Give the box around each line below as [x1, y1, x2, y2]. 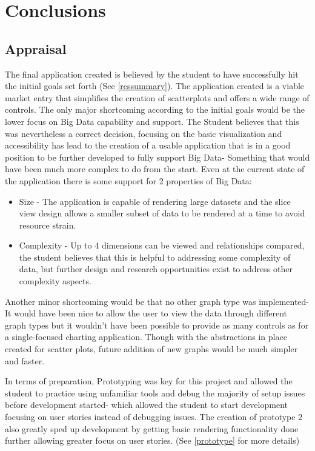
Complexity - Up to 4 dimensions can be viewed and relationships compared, [19, 239, 305, 252]
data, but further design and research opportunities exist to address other [19, 262, 293, 275]
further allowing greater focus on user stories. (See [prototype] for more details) [5, 434, 300, 447]
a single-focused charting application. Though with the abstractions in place [5, 330, 287, 343]
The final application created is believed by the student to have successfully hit [5, 67, 299, 80]
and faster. [5, 354, 45, 367]
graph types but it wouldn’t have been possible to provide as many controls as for [5, 318, 309, 331]
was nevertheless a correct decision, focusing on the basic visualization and [5, 127, 282, 139]
